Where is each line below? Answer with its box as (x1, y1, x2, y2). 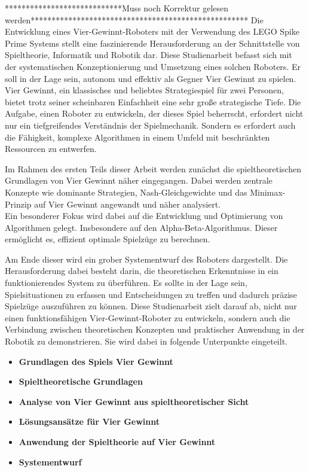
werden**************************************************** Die (5, 13, 264, 26)
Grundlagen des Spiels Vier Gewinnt (19, 355, 173, 367)
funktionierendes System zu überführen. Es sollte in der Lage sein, (5, 276, 247, 289)
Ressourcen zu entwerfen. (5, 142, 97, 155)
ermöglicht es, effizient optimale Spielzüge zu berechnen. (5, 233, 210, 245)
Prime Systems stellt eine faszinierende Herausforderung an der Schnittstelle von (5, 36, 300, 49)
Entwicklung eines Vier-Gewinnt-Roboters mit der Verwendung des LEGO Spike (5, 25, 299, 38)
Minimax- (250, 185, 286, 198)
